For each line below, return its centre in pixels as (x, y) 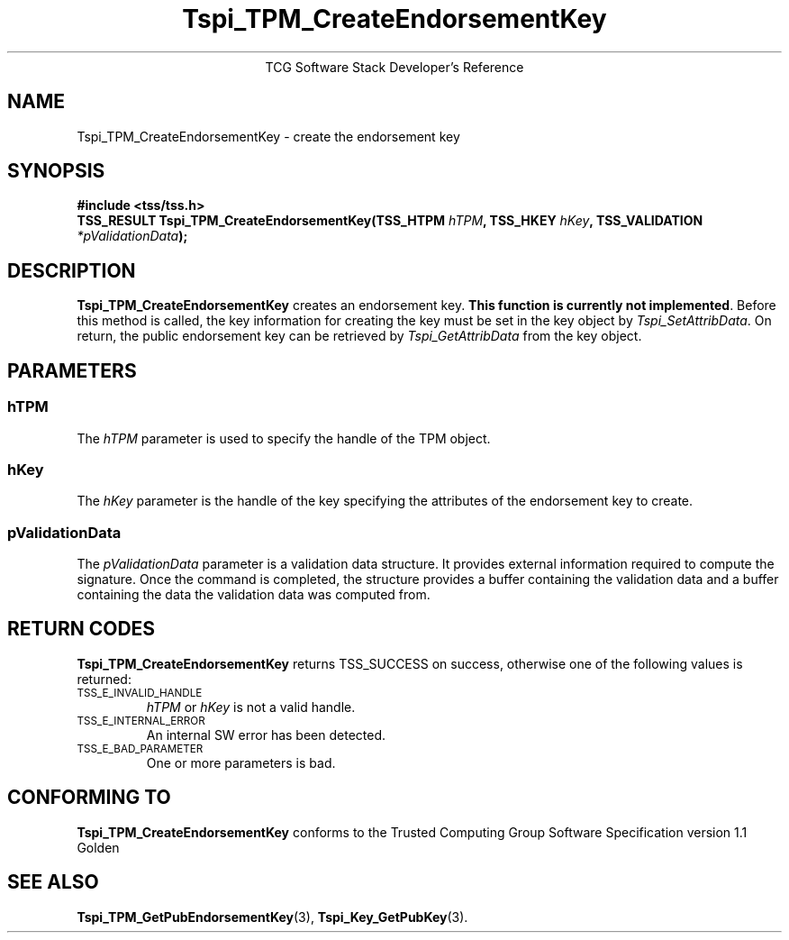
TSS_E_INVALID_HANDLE (140, 693)
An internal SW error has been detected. (266, 735)
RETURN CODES (82, 629)
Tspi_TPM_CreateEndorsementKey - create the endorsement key (268, 136)
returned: (104, 679)
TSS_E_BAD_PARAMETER (140, 748)
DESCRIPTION (72, 270)
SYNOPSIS (56, 171)
